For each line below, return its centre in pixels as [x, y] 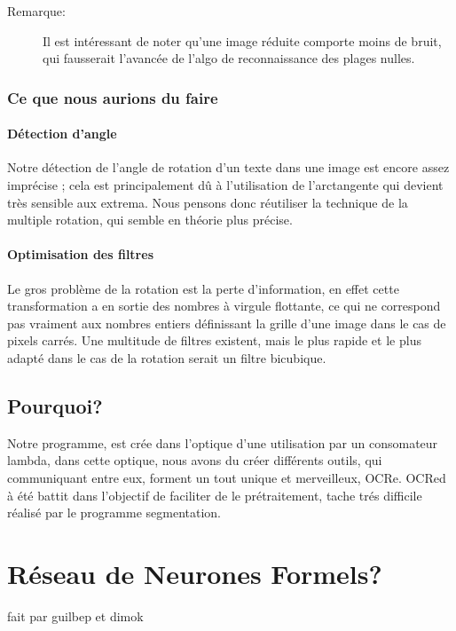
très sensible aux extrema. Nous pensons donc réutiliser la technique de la [208, 202]
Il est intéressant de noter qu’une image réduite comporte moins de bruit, [242, 40]
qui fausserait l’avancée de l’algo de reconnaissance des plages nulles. [229, 58]
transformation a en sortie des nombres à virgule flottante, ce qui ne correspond [224, 306]
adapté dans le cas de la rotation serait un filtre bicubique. [167, 357]
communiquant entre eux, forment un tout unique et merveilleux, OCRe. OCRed [227, 477]
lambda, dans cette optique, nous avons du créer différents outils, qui [195, 460]
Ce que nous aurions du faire [113, 97]
